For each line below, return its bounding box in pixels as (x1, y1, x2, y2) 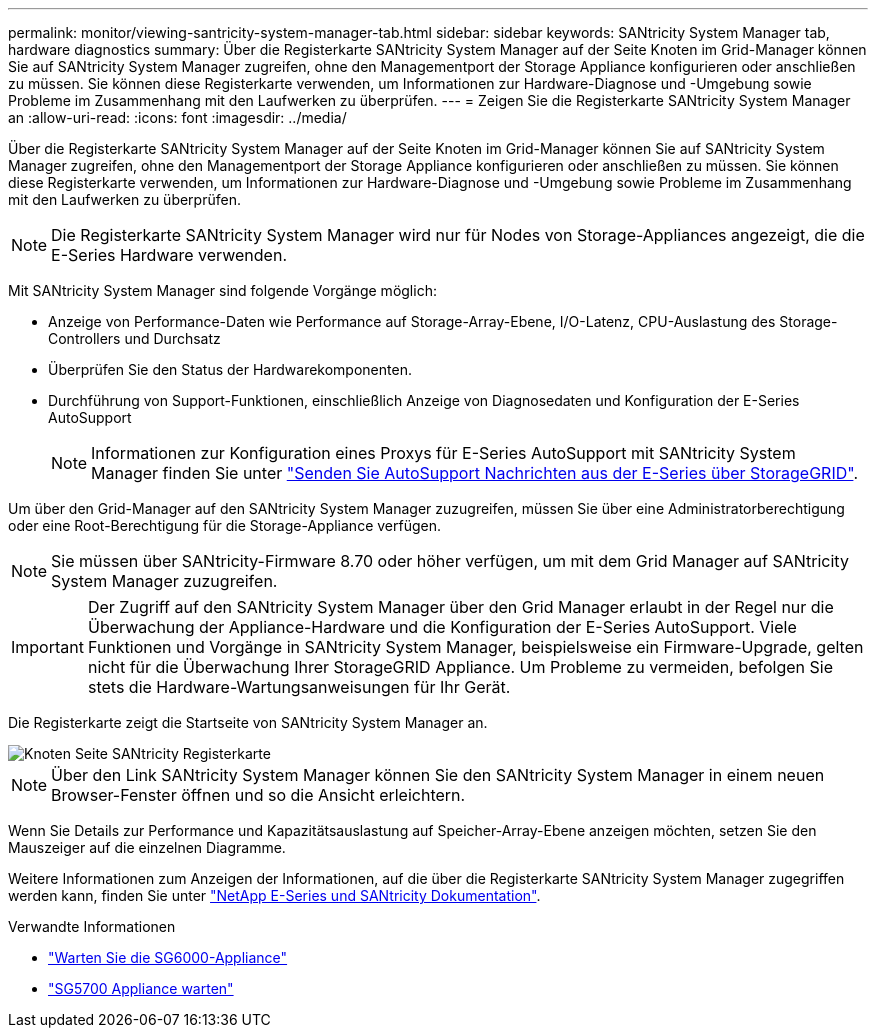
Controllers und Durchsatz (48, 330, 221, 347)
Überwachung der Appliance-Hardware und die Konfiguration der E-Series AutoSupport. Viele (87, 617, 797, 637)
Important (11, 637, 84, 657)
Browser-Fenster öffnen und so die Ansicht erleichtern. (51, 785, 466, 805)
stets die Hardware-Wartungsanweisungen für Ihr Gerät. (87, 677, 511, 697)
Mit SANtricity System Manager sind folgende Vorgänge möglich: (8, 282, 437, 299)
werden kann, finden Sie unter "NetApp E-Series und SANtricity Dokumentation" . (8, 887, 541, 904)
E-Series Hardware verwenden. (51, 245, 287, 265)
